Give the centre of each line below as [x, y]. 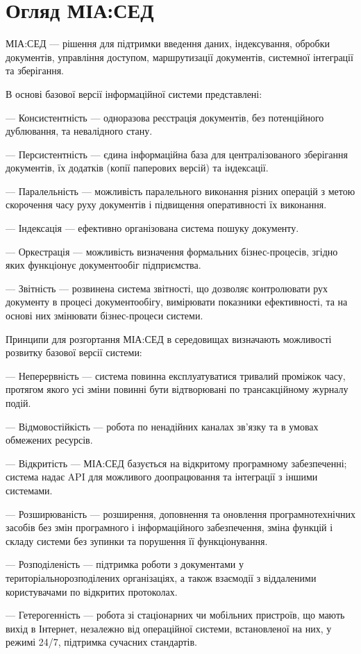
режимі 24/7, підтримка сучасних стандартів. [101, 642]
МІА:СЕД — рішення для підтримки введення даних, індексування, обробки [168, 43]
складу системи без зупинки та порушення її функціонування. [137, 540]
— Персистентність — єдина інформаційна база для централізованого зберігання [177, 154]
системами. [29, 490]
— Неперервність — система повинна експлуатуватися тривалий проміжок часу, [176, 375]
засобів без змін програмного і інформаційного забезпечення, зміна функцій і [169, 527]
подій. [18, 403]
